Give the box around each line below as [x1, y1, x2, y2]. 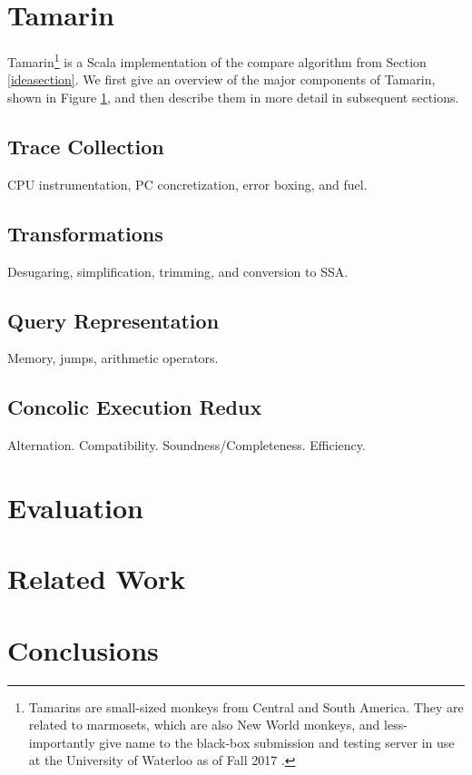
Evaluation [7, 488, 143, 525]
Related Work [7, 560, 186, 597]
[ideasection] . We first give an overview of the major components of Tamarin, [7, 70, 436, 89]
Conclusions [7, 631, 159, 668]
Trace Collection [7, 132, 164, 160]
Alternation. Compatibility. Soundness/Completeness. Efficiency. [7, 436, 366, 455]
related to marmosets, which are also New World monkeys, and [28, 715, 380, 734]
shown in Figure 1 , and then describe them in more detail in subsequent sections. [7, 87, 459, 106]
